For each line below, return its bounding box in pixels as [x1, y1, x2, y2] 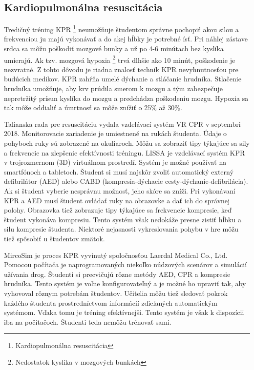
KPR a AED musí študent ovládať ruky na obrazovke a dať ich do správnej [4, 195, 230, 205]
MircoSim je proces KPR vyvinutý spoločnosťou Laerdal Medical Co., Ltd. [4, 250, 228, 260]
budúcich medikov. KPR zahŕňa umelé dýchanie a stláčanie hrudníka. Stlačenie [4, 74, 241, 84]
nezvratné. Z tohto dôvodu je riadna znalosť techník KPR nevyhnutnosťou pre [4, 64, 238, 74]
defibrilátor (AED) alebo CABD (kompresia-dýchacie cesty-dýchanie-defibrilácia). [4, 176, 248, 186]
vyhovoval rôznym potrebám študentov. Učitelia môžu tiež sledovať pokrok [4, 288, 228, 298]
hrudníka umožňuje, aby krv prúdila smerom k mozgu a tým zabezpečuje [4, 83, 223, 94]
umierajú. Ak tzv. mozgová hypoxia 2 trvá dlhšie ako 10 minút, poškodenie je [4, 53, 235, 65]
